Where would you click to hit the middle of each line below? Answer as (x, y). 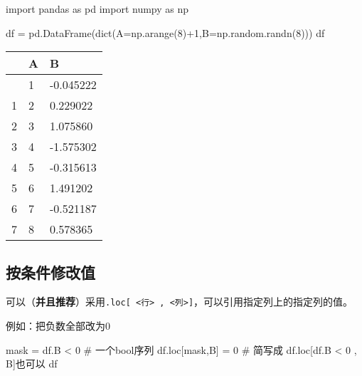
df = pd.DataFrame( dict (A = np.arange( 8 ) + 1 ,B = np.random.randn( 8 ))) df (165, 32)
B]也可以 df (32, 364)
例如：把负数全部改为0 (58, 326)
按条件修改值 (50, 272)
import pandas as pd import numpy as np (97, 9)
